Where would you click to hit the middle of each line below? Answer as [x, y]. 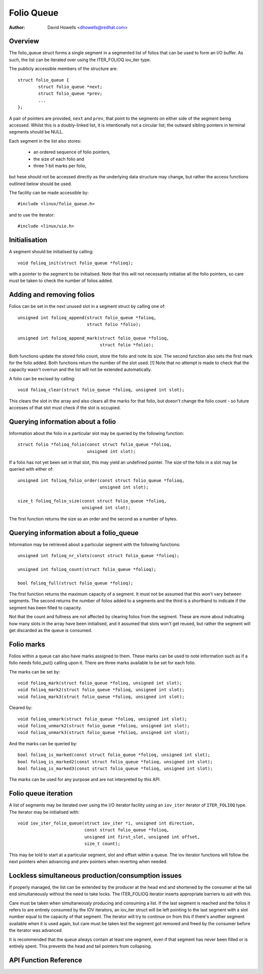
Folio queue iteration [41, 793]
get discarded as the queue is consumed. [51, 630]
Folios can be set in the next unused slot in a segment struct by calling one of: [87, 306]
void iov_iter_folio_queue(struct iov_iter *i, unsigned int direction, [106, 823]
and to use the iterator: [32, 215]
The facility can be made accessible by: [49, 193]
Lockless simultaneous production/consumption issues [95, 876]
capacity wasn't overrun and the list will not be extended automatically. [80, 369]
